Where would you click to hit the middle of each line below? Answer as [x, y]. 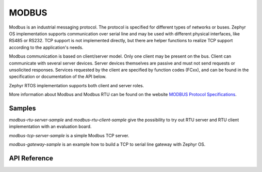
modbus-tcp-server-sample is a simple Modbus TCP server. [69, 135]
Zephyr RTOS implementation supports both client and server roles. [76, 85]
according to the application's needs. [46, 47]
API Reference [31, 158]
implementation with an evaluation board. [50, 126]
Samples [23, 108]
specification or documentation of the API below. [58, 77]
